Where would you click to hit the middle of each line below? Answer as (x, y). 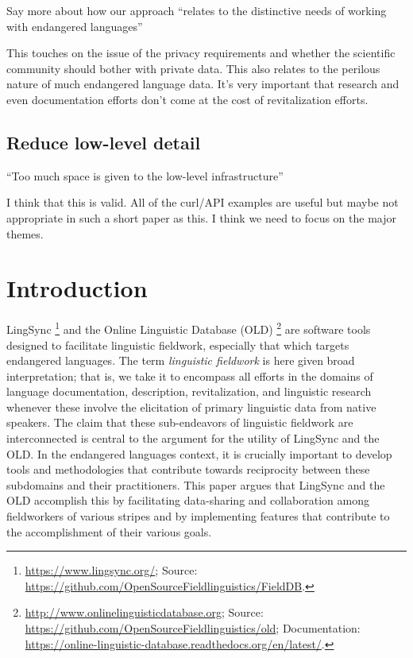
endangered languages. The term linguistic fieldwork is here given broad (181, 360)
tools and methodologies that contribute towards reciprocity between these (188, 469)
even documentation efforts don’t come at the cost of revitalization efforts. (187, 99)
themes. (25, 233)
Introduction (77, 288)
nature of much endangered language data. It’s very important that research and (203, 84)
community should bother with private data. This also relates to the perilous (193, 68)
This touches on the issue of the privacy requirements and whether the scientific (201, 53)
